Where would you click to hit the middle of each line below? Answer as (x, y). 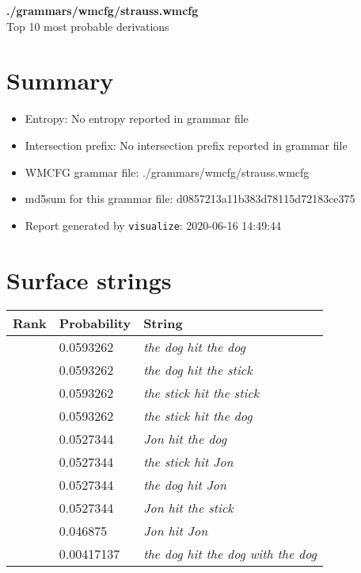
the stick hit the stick (201, 393)
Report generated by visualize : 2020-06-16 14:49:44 (153, 225)
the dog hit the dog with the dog (230, 554)
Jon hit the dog (185, 439)
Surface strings (89, 279)
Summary (60, 80)
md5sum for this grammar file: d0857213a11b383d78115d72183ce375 (190, 199)
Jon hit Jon (176, 531)
